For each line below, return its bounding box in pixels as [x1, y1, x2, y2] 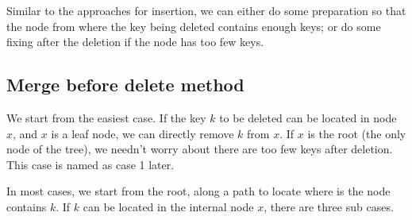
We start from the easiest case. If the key [6, 109, 206, 125]
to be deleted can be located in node [219, 109, 397, 125]
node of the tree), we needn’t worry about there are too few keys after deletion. [6, 141, 393, 157]
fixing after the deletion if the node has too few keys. [6, 33, 264, 50]
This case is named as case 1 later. [6, 156, 175, 172]
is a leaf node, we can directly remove [51, 125, 234, 141]
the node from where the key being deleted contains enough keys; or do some [6, 17, 381, 34]
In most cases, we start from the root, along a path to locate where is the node [6, 183, 391, 199]
